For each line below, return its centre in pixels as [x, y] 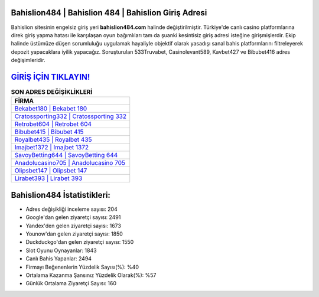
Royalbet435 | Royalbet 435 [53, 140]
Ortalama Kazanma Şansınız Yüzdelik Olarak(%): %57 [91, 275]
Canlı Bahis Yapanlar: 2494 [58, 259]
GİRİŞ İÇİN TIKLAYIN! [51, 77]
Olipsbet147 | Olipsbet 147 [51, 171]
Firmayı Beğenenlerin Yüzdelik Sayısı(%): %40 [82, 267]
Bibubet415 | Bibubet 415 [49, 132]
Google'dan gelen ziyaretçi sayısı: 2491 [73, 217]
